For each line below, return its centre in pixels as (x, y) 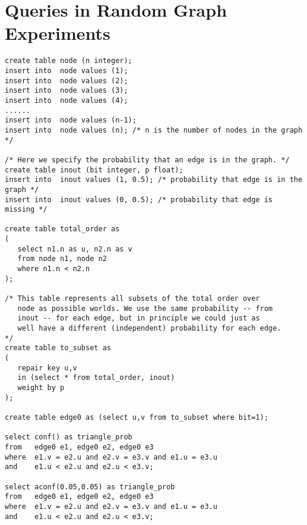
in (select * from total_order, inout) (96, 378)
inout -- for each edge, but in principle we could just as (139, 318)
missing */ (26, 210)
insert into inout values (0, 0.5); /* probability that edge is (139, 199)
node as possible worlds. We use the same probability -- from (145, 308)
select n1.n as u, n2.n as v (75, 249)
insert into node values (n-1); (71, 120)
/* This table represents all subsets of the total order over (132, 299)
